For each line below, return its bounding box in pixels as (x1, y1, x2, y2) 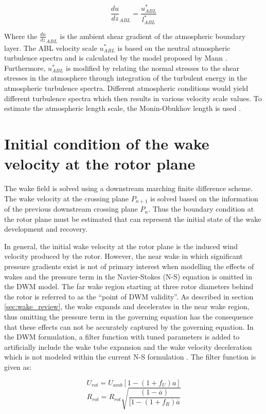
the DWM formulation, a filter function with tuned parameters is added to (4, 331, 240, 342)
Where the (4, 30, 38, 41)
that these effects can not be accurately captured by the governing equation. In (4, 321, 254, 332)
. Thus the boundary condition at (148, 203, 254, 214)
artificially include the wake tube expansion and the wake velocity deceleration (4, 341, 252, 352)
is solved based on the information (150, 193, 258, 203)
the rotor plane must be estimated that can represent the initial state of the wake (4, 213, 261, 224)
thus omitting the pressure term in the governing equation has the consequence (4, 311, 254, 322)
